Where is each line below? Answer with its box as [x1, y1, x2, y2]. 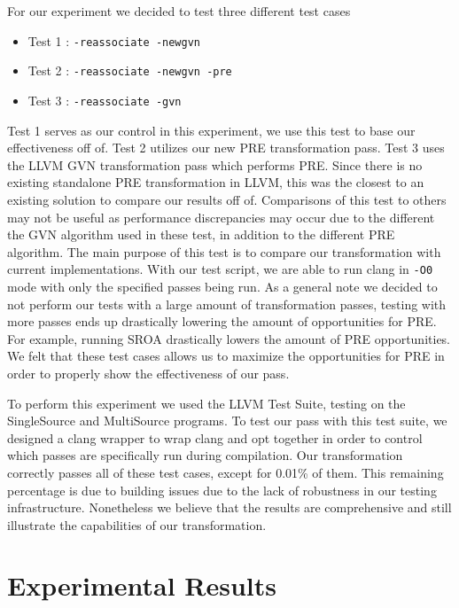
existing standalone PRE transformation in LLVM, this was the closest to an [7, 173, 424, 191]
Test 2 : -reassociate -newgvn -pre [27, 61, 232, 80]
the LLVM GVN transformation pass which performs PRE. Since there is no [7, 155, 423, 174]
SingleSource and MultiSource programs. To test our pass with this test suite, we [7, 411, 447, 430]
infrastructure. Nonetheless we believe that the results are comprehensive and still [7, 498, 452, 517]
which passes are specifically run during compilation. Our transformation [7, 446, 403, 464]
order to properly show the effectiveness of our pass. [7, 363, 290, 382]
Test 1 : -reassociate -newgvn [27, 31, 200, 50]
